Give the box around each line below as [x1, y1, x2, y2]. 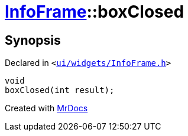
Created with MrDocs [5, 103, 88, 114]
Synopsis [5, 32, 61, 48]
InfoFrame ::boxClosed [5, 2, 184, 22]
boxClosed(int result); [5, 85, 115, 95]
